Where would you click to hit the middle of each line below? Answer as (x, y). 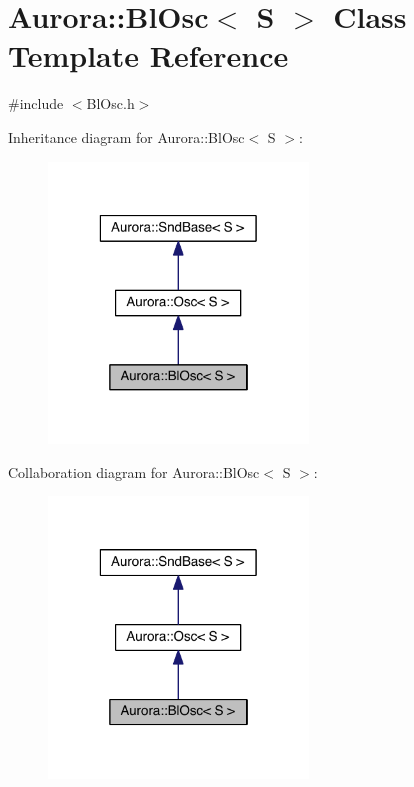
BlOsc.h (110, 103)
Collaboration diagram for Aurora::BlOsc (134, 471)
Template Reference (148, 55)
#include (36, 103)
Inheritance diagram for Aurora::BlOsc (126, 136)
